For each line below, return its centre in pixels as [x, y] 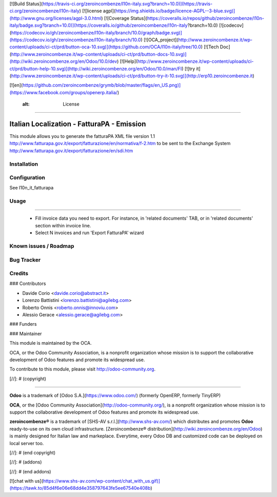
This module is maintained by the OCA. [51, 343]
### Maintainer [26, 333]
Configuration [27, 177]
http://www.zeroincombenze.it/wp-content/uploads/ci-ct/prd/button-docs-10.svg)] [99, 54]
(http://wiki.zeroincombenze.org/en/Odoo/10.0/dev [63, 61]
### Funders [23, 324]
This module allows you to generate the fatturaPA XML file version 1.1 [82, 136]
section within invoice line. [63, 225]
